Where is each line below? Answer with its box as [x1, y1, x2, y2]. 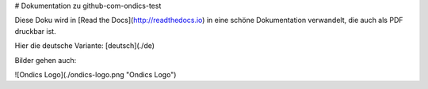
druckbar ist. [14, 26, 56, 35]
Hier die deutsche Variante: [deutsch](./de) [14, 41, 155, 50]
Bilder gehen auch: [14, 55, 77, 65]
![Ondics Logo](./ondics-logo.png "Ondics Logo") [14, 69, 177, 79]
